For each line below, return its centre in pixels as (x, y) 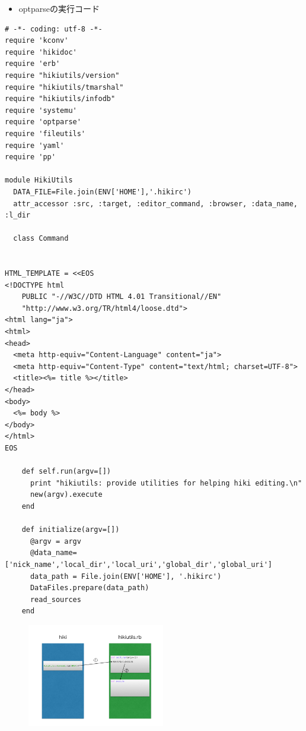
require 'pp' (30, 157)
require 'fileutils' (45, 133)
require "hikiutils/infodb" (60, 99)
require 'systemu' (41, 110)
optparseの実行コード (59, 8)
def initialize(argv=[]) (71, 530)
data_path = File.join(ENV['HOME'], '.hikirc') (126, 576)
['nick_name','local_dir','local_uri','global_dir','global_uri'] (139, 564)
